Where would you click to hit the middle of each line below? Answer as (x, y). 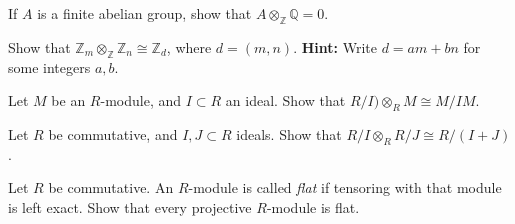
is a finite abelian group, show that (144, 13)
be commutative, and (113, 133)
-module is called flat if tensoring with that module (345, 187)
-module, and (140, 100)
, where (189, 46)
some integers (49, 66)
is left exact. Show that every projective (130, 206)
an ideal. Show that (285, 100)
